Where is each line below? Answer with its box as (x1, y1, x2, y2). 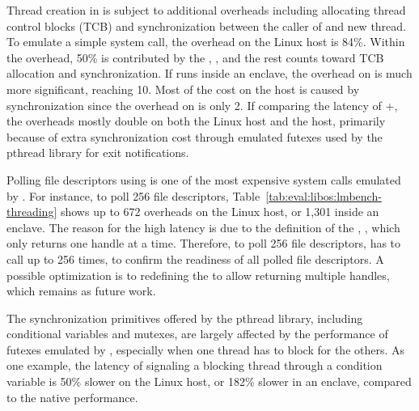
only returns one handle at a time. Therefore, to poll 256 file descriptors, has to (6, 235, 401, 252)
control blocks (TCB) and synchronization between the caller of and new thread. (6, 17, 407, 34)
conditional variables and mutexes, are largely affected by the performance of (6, 325, 388, 342)
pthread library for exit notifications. (6, 144, 189, 161)
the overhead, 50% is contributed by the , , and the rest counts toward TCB (6, 49, 384, 66)
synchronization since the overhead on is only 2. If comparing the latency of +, (6, 96, 398, 113)
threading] (6, 203, 57, 220)
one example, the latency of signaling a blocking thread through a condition (6, 357, 383, 374)
